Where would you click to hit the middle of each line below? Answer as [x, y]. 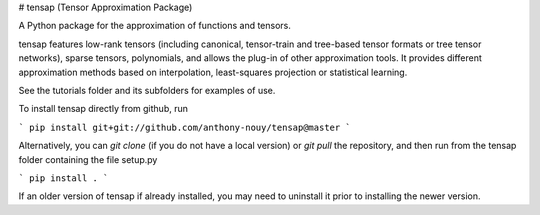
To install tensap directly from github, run [103, 109]
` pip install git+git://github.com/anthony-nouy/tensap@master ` [185, 127]
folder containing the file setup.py [88, 159]
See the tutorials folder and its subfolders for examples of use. [147, 90]
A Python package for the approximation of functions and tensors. [155, 26]
